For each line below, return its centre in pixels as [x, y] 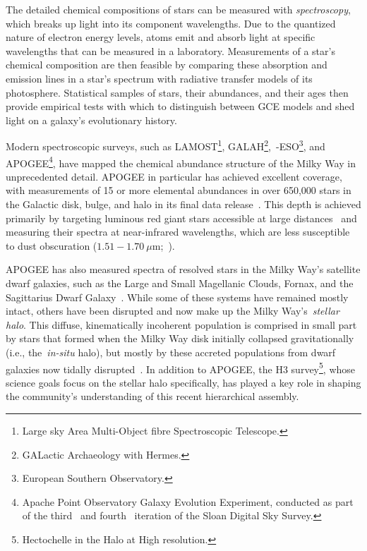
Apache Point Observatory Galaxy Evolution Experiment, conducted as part [188, 501]
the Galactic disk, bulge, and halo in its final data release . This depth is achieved [183, 204]
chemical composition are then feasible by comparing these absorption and [167, 65]
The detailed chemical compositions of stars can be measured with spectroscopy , [178, 9]
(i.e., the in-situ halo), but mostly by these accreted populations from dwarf [171, 352]
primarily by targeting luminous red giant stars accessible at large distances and [181, 218]
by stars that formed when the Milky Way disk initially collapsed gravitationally [180, 338]
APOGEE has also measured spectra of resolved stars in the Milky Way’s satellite [183, 269]
